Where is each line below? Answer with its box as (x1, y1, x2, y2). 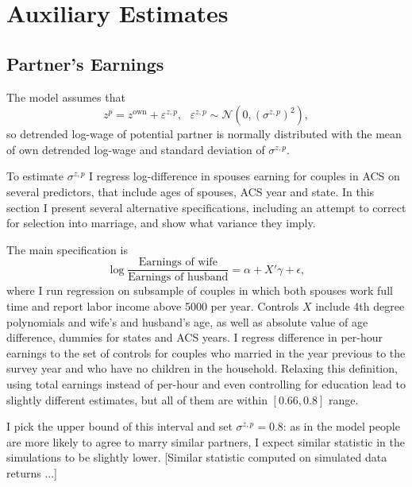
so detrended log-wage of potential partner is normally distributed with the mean (6, 126, 402, 142)
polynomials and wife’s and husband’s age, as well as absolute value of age (6, 313, 368, 330)
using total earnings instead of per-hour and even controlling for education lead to (6, 375, 406, 392)
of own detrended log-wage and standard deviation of (6, 141, 265, 157)
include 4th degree (315, 297, 405, 314)
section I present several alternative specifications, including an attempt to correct (6, 199, 406, 215)
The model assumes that (6, 88, 125, 105)
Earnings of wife (138, 257, 218, 269)
